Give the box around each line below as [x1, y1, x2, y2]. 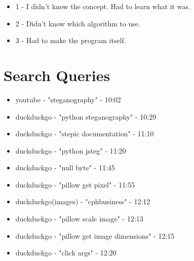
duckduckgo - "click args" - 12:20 [15, 247, 117, 258]
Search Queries [4, 64, 110, 85]
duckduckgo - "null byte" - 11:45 [15, 162, 115, 173]
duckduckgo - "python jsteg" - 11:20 [15, 145, 126, 156]
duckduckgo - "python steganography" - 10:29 [15, 111, 157, 122]
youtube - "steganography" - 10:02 [15, 94, 121, 104]
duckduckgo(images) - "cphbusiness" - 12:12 [15, 196, 150, 207]
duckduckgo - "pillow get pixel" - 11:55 [15, 179, 135, 190]
